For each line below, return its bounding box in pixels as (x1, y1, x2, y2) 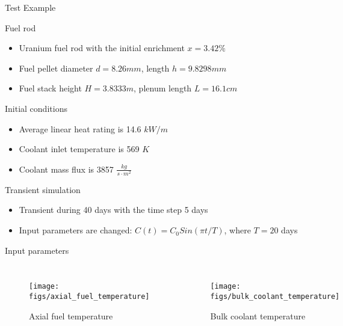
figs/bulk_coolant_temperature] (210, 292, 340, 301)
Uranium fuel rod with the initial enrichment (19, 42, 185, 54)
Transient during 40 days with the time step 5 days (19, 203, 208, 216)
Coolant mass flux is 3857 (19, 162, 114, 175)
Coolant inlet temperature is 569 (19, 143, 140, 155)
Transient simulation (5, 183, 81, 195)
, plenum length (134, 82, 192, 94)
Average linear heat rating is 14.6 (19, 122, 141, 135)
